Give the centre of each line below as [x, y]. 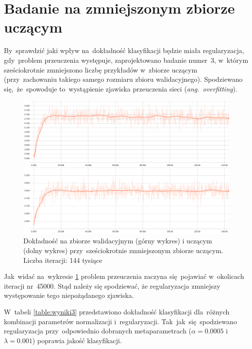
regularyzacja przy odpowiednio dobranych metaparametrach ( [98, 331]
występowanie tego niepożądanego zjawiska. [69, 295]
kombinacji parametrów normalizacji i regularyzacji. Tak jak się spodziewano [120, 321]
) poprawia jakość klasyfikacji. [77, 340]
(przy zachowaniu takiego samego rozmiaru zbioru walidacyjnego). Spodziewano [123, 79]
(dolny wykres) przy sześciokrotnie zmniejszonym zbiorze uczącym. [123, 250]
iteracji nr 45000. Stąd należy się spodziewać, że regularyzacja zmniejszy [112, 285]
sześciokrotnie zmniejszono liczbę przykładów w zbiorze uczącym [101, 69]
